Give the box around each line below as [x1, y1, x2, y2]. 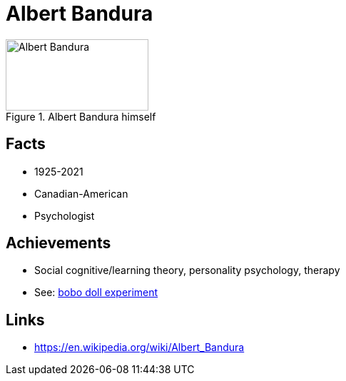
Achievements [6, 234, 111, 253]
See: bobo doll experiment [34, 286, 158, 299]
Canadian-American [34, 187, 128, 200]
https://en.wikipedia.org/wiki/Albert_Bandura [34, 341, 245, 354]
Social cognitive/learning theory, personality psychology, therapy [34, 264, 340, 277]
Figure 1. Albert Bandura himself [6, 110, 156, 123]
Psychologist [34, 209, 95, 222]
